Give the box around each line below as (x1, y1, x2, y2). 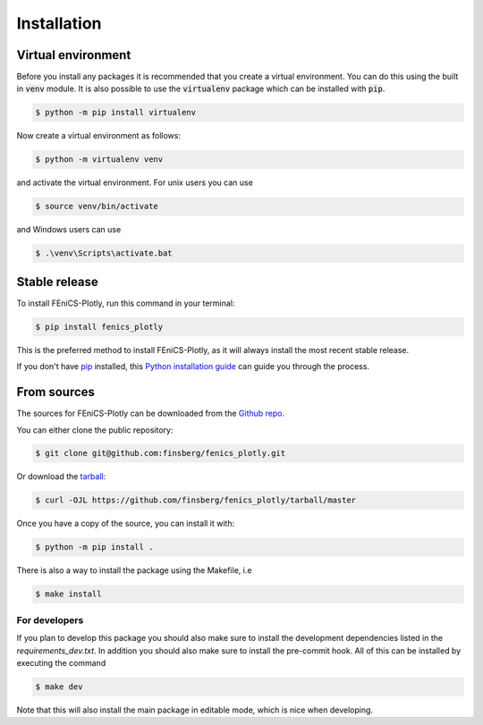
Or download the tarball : (16, 471, 106, 482)
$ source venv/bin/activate (35, 201, 158, 212)
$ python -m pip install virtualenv (35, 107, 197, 118)
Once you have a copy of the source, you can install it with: (16, 518, 235, 529)
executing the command (16, 657, 106, 668)
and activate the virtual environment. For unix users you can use (16, 177, 254, 188)
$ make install (35, 589, 102, 599)
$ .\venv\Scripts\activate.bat (35, 249, 174, 258)
